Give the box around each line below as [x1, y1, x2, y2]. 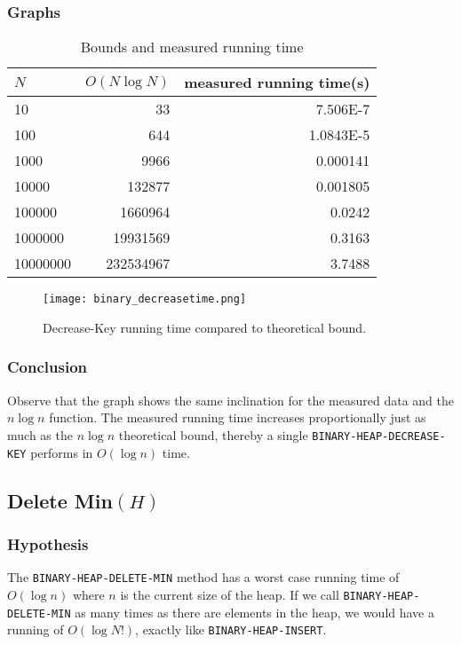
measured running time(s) [184, 72, 370, 93]
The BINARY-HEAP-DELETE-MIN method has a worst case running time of [7, 568, 400, 586]
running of [7, 620, 64, 639]
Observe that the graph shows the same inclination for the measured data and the [7, 390, 454, 409]
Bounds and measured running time [80, 36, 304, 58]
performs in [30, 443, 93, 461]
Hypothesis [7, 532, 89, 555]
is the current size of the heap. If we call [120, 585, 339, 603]
